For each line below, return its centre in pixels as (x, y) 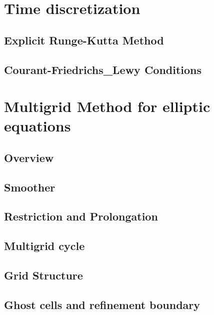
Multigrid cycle (44, 246)
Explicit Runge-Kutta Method (84, 40)
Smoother (30, 187)
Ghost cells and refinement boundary (102, 304)
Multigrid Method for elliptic (107, 106)
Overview (29, 157)
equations (37, 126)
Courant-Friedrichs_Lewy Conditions (103, 69)
